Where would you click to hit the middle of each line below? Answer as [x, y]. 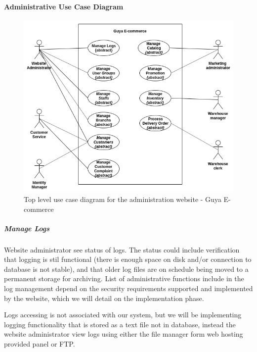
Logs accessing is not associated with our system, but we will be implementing [123, 315]
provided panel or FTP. [40, 344]
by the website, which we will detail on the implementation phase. [104, 298]
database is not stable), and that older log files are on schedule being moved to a [126, 269]
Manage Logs [27, 228]
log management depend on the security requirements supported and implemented [128, 288]
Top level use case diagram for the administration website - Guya [123, 199]
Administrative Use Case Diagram [64, 6]
